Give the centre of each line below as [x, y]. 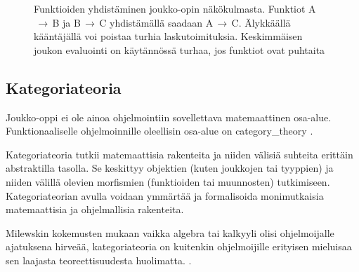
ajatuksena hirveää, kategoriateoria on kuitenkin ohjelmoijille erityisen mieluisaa [179, 246]
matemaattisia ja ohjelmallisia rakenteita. [95, 209]
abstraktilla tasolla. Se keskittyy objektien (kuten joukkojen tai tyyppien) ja [170, 168]
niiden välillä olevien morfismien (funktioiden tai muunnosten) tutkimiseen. [168, 181]
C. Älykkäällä [261, 22]
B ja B [66, 22]
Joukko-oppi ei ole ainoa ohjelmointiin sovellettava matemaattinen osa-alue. [169, 117]
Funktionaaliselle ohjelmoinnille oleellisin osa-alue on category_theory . [159, 131]
